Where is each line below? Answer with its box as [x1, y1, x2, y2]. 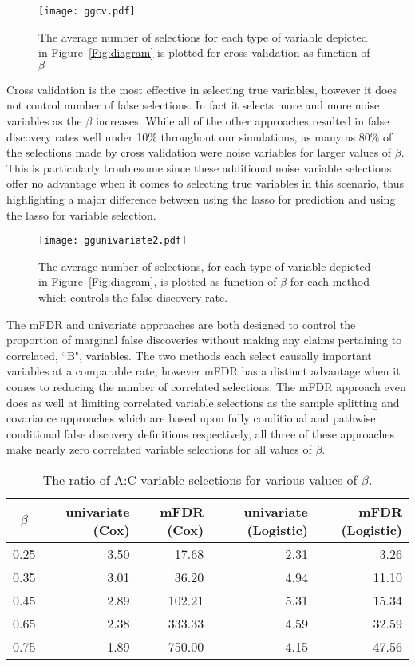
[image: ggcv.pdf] [38, 6, 136, 17]
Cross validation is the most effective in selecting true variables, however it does [6, 81, 397, 97]
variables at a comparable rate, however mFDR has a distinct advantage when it [6, 363, 401, 379]
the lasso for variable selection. [6, 206, 156, 223]
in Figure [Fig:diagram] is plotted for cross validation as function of [38, 44, 370, 61]
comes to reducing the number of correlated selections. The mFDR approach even [6, 379, 406, 394]
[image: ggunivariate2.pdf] [38, 235, 188, 247]
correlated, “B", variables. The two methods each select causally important [6, 347, 372, 363]
